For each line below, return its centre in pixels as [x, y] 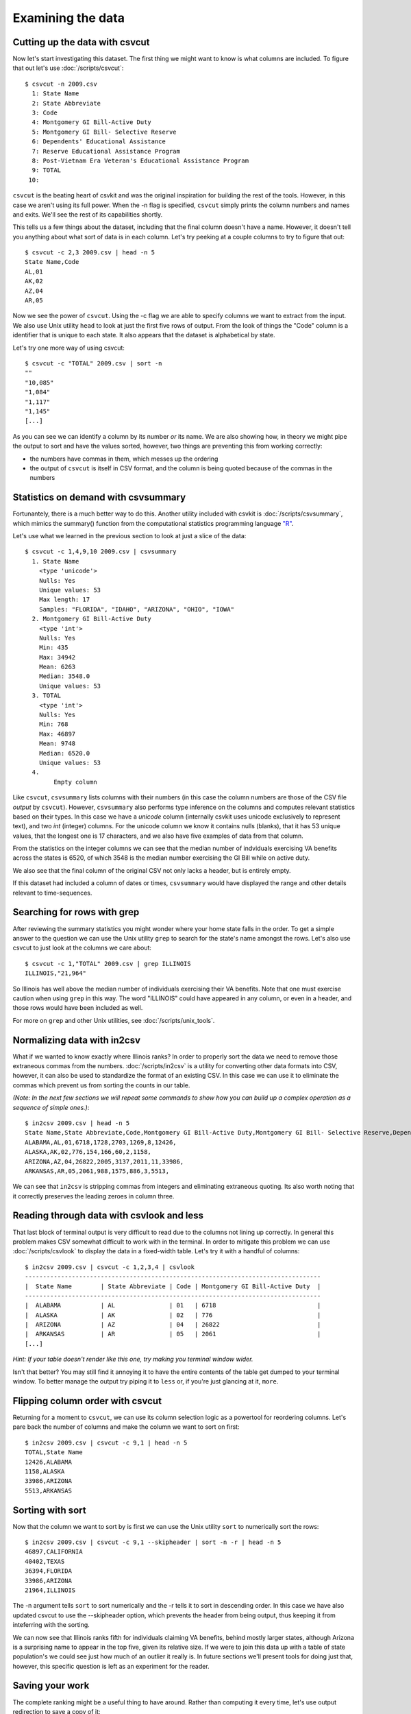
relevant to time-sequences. [52, 893]
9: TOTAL [47, 170]
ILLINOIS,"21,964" [56, 973]
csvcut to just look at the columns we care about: [82, 948]
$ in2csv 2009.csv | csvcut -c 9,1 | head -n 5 [106, 1443]
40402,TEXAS [45, 1561]
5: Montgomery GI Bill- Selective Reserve [104, 132]
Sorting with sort [49, 1510]
